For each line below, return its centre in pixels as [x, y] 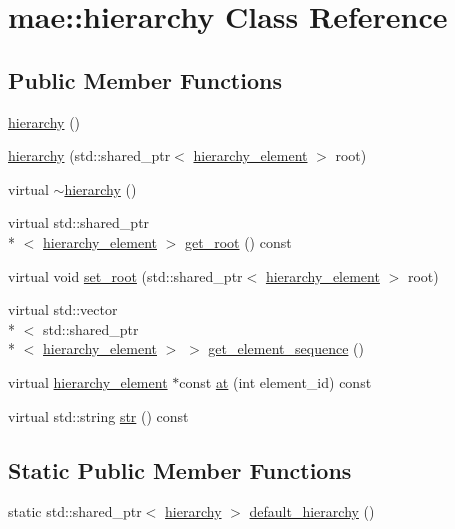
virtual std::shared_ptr [79, 222]
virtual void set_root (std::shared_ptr [125, 275]
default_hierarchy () [312, 511]
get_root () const [238, 241]
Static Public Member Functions [180, 469]
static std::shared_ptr [75, 511]
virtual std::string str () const [98, 415]
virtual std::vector [63, 309]
